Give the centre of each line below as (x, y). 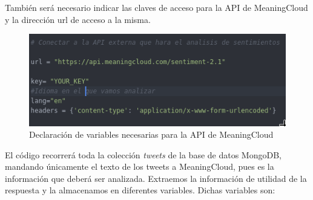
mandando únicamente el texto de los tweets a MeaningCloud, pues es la (140, 166)
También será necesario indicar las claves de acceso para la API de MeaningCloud (156, 7)
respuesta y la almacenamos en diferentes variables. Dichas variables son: (140, 190)
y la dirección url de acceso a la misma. (78, 19)
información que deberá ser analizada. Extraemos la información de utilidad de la (156, 178)
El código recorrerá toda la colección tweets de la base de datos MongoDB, (143, 154)
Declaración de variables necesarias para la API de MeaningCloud (151, 134)
